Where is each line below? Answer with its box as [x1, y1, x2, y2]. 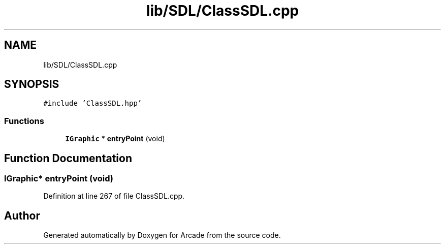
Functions [4, 115, 44, 126]
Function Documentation [4, 151, 132, 165]
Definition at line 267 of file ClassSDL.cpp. [43, 192, 185, 201]
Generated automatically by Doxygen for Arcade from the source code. [43, 231, 281, 240]
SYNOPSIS [4, 78, 59, 91]
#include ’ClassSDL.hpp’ [43, 99, 142, 108]
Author [4, 209, 40, 222]
